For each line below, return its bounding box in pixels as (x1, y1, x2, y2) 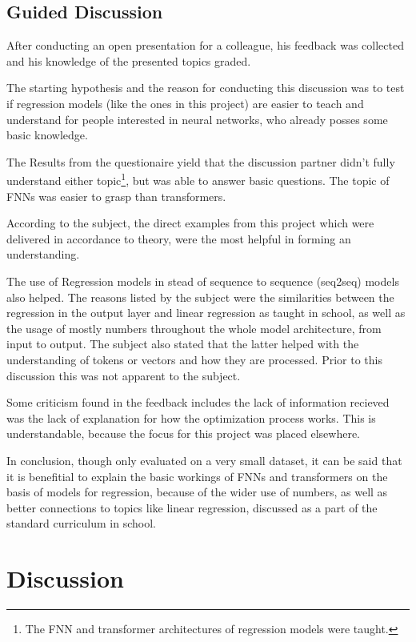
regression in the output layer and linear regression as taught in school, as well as (6, 304, 406, 321)
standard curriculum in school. (6, 515, 156, 532)
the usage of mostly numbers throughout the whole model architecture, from (6, 319, 382, 336)
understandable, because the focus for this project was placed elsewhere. (6, 425, 360, 442)
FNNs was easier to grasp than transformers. (6, 187, 226, 204)
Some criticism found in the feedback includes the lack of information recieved (6, 394, 390, 411)
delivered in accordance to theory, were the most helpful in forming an (6, 230, 351, 247)
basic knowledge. (6, 126, 88, 143)
